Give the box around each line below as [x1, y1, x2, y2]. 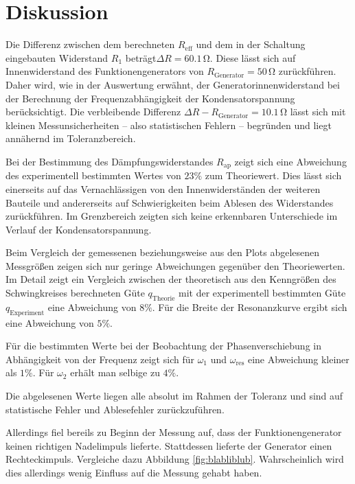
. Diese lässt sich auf [209, 50, 296, 65]
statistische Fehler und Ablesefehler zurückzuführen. [5, 402, 225, 416]
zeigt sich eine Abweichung [234, 154, 347, 168]
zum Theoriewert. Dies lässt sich [205, 168, 342, 183]
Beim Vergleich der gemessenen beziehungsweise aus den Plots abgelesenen [5, 245, 320, 260]
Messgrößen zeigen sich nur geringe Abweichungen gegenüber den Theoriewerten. [5, 258, 345, 273]
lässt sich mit [290, 104, 346, 119]
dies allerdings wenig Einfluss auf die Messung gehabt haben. [5, 465, 262, 480]
